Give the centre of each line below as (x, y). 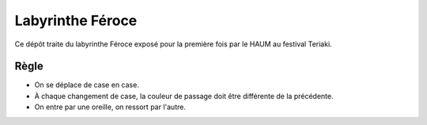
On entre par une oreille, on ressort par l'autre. (110, 107)
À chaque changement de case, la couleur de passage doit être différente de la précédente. (184, 96)
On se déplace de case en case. (87, 85)
